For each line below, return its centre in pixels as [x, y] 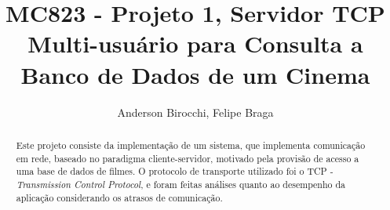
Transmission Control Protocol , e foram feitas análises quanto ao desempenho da [181, 184]
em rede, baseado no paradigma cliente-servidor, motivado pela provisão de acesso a [188, 158]
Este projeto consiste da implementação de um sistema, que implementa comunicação [191, 145]
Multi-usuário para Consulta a [195, 43]
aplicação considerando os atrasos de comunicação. [119, 197]
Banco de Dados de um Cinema [195, 74]
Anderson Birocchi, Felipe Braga [195, 112]
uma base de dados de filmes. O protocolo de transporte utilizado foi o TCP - [175, 171]
